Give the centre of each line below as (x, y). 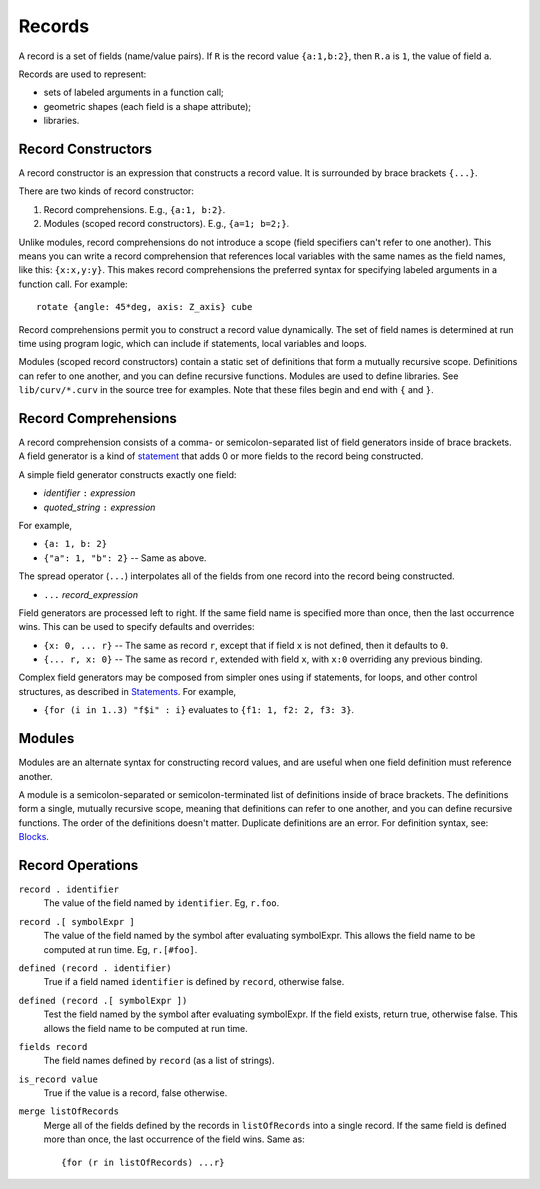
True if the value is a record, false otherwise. (135, 1093)
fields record (53, 1046)
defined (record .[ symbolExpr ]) (103, 1000)
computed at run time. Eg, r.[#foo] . (120, 949)
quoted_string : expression (99, 507)
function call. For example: (73, 284)
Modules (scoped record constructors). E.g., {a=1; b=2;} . (166, 224)
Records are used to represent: (82, 74)
